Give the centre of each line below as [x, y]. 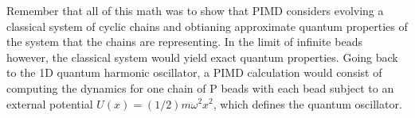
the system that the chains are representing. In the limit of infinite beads [184, 42]
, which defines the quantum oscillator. [307, 103]
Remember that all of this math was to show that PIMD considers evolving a [195, 10]
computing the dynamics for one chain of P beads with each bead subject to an [200, 88]
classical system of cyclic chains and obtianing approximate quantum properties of [207, 26]
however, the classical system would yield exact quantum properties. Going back [202, 57]
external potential [50, 103]
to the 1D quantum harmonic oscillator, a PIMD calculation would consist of [194, 72]
